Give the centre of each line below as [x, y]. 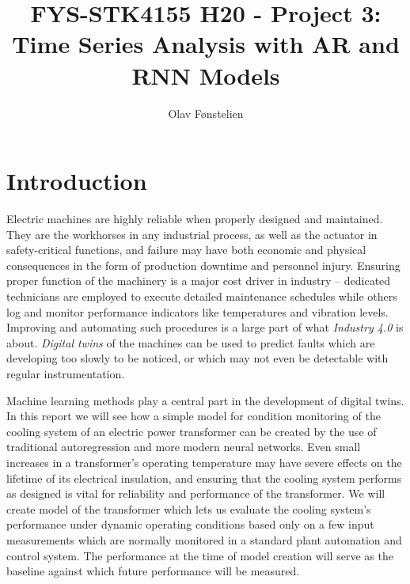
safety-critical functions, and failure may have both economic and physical [186, 250]
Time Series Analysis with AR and [206, 44]
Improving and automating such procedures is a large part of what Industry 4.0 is [205, 327]
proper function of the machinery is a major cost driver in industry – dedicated [199, 281]
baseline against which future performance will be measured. [153, 571]
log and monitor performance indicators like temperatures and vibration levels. [197, 311]
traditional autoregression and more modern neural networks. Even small [184, 447]
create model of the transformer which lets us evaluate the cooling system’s [189, 508]
